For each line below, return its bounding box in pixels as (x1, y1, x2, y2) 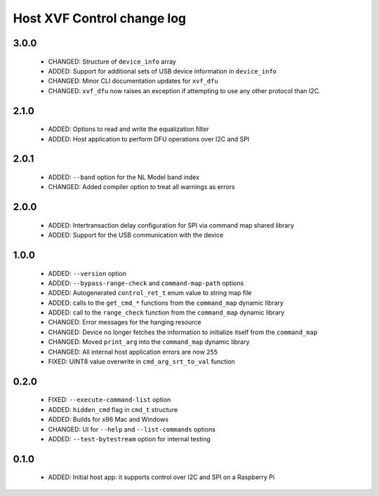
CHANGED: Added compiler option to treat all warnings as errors (48, 183, 235, 191)
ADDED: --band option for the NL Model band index (48, 172, 200, 181)
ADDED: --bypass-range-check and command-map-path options (48, 279, 244, 287)
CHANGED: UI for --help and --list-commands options (48, 425, 215, 434)
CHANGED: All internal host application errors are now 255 (48, 347, 218, 356)
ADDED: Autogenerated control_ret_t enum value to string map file (48, 289, 252, 297)
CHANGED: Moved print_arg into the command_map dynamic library (48, 338, 250, 346)
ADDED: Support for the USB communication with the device (48, 231, 224, 240)
